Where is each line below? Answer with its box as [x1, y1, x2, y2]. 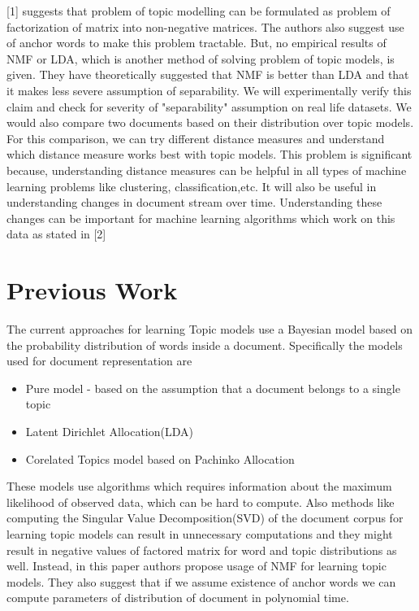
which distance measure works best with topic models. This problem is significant [6, 146, 413, 163]
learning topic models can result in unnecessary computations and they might [6, 525, 393, 542]
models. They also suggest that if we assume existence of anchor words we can [6, 573, 396, 590]
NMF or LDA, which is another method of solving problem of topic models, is [6, 50, 395, 67]
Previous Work [6, 273, 178, 307]
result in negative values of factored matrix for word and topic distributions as [6, 541, 397, 558]
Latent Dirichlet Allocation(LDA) [25, 423, 193, 439]
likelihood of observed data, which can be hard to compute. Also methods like [6, 493, 395, 510]
